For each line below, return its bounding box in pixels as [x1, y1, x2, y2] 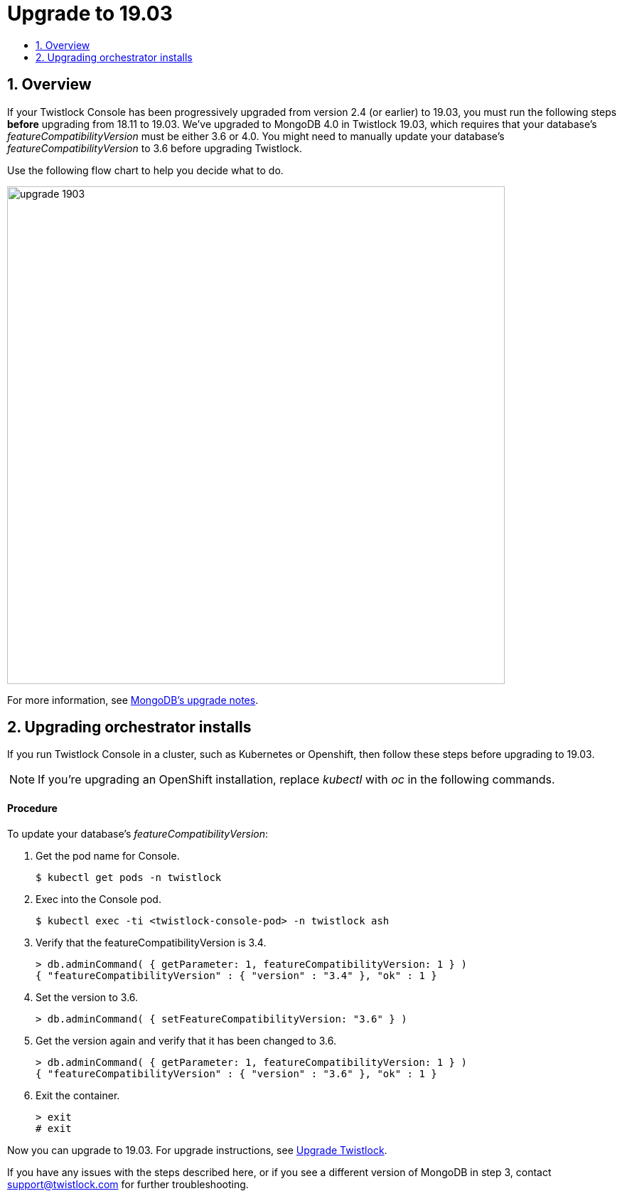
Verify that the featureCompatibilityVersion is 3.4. [36, 936, 267, 949]
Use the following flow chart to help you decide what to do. [7, 164, 284, 176]
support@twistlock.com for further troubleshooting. [7, 1178, 249, 1190]
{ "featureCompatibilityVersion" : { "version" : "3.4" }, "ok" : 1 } [36, 969, 437, 981]
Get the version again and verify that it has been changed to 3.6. [36, 1034, 337, 1047]
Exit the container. [36, 1089, 120, 1101]
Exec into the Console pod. [36, 892, 161, 905]
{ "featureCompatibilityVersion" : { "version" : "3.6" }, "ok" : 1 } [36, 1067, 437, 1079]
